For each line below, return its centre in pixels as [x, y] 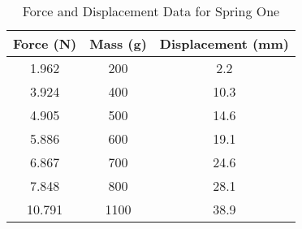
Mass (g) [118, 43]
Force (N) [45, 43]
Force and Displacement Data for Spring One [151, 11]
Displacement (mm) [224, 43]
